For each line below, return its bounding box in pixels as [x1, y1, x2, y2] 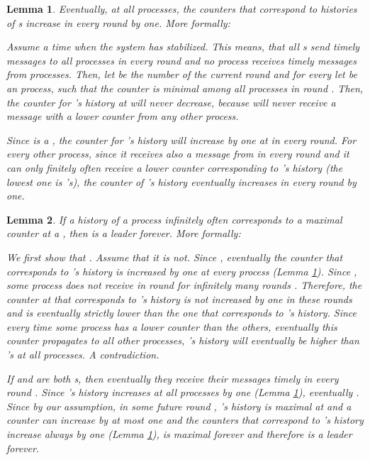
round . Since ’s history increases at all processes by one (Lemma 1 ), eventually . [6, 385, 359, 400]
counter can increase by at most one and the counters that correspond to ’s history [6, 412, 364, 427]
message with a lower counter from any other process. [6, 109, 239, 124]
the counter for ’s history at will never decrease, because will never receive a [6, 94, 336, 109]
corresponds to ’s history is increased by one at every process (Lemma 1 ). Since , [6, 263, 357, 278]
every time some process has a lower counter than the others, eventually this [6, 319, 337, 334]
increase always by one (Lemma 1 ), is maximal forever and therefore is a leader [6, 427, 352, 442]
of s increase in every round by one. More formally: [6, 15, 230, 30]
